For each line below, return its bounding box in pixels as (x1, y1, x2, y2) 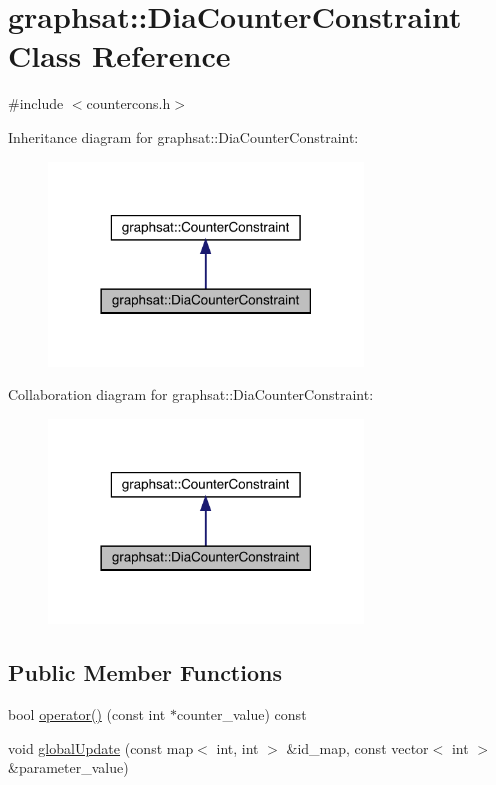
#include (8, 93, 64, 114)
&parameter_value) (8, 757, 129, 778)
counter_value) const (176, 704, 307, 725)
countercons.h (86, 93, 171, 114)
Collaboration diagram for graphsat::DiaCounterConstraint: (8, 384, 374, 405)
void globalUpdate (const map (8, 737, 194, 758)
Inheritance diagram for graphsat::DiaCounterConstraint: (8, 126, 359, 147)
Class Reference (8, 35, 231, 76)
